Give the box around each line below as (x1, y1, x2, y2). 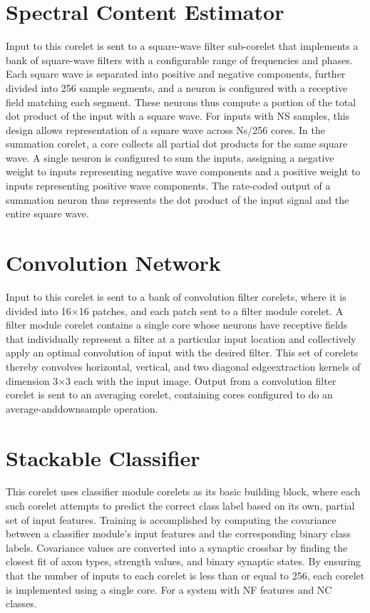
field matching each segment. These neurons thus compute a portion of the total (6, 94, 356, 109)
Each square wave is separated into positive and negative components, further (6, 66, 346, 81)
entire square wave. (6, 206, 89, 221)
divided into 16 (6, 303, 71, 318)
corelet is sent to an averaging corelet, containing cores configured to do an (6, 387, 333, 402)
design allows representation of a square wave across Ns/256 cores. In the (6, 122, 325, 137)
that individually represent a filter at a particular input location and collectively (6, 331, 356, 346)
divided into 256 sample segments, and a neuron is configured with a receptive (6, 80, 348, 95)
